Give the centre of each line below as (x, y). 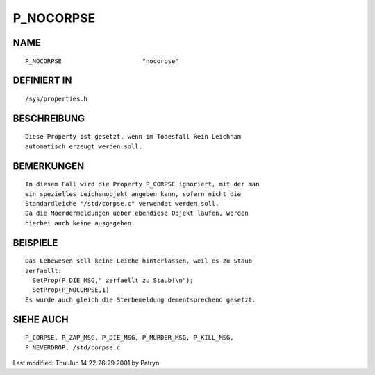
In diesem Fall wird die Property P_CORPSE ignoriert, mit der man (142, 184)
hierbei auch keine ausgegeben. (80, 223)
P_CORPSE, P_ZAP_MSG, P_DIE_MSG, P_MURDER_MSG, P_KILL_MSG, (130, 338)
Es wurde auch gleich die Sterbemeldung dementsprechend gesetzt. (141, 299)
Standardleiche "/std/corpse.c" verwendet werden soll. (122, 203)
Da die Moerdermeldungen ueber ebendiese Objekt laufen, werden (137, 213)
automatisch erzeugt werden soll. (84, 146)
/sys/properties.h (57, 98)
